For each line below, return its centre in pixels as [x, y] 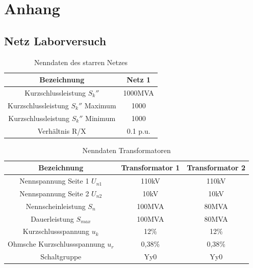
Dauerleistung [52, 218]
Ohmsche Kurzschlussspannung [56, 244]
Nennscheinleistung [56, 206]
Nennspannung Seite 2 [54, 193]
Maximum [100, 105]
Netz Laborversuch [55, 40]
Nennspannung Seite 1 [54, 181]
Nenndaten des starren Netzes [81, 62]
